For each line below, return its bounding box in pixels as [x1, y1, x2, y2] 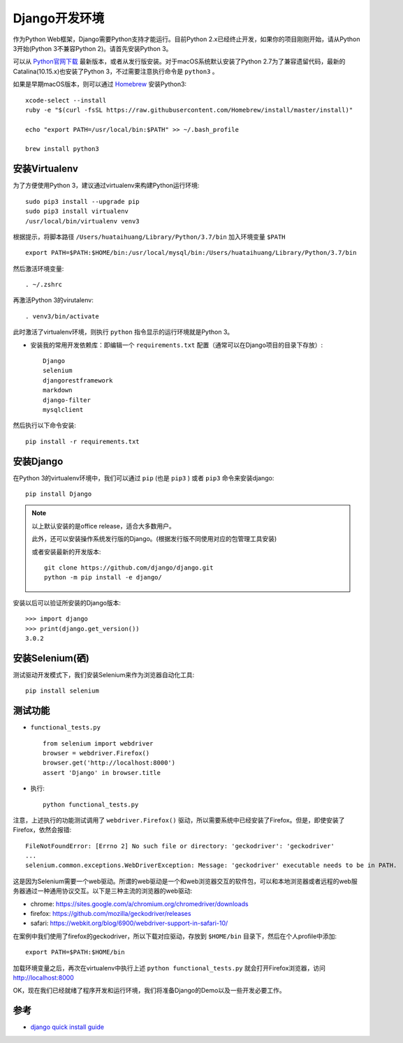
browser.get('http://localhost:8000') [43, 759, 176, 767]
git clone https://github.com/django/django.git [44, 564, 214, 572]
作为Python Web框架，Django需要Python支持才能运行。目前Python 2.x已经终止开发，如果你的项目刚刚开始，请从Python [13, 35, 360, 43]
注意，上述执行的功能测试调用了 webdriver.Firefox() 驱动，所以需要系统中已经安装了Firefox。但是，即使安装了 [13, 815, 345, 824]
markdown [43, 386, 73, 394]
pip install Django [25, 490, 92, 498]
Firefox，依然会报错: [13, 826, 72, 834]
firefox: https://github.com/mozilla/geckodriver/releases [30, 910, 191, 918]
